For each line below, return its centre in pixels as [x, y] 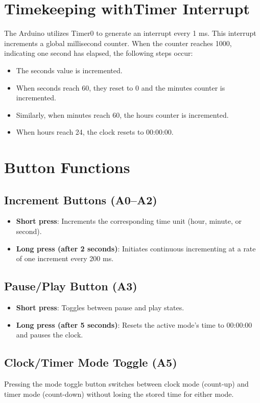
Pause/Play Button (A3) [71, 286]
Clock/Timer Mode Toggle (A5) [91, 362]
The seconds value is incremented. [69, 70]
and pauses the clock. [50, 335]
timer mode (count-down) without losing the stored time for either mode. [119, 394]
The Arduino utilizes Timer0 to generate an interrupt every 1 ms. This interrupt [130, 33]
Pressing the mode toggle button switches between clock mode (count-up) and [126, 384]
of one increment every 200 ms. [65, 258]
